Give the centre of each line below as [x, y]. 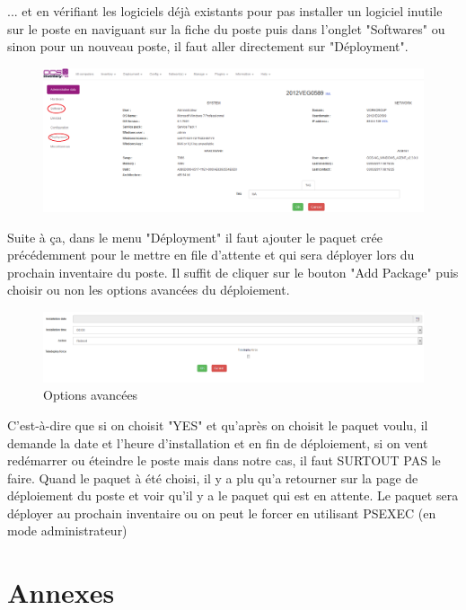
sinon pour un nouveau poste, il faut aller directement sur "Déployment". [208, 46]
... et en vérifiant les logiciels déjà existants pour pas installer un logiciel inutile [225, 11]
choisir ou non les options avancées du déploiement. [149, 290]
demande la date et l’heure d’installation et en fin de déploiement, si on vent [218, 442]
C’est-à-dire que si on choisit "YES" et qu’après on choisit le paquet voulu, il [218, 424]
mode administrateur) [67, 530]
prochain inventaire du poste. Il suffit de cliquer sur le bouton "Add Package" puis [233, 272]
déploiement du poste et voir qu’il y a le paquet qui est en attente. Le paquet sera [233, 495]
